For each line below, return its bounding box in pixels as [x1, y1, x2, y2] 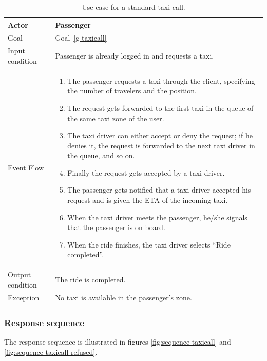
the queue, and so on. [67, 150, 135, 161]
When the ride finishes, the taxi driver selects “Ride [67, 239, 231, 250]
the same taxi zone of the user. [67, 112, 164, 123]
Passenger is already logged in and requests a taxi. [55, 50, 214, 61]
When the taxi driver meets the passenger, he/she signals [67, 212, 247, 222]
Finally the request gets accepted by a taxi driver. [67, 167, 225, 178]
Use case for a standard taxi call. [82, 2, 185, 12]
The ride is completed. [55, 274, 126, 285]
